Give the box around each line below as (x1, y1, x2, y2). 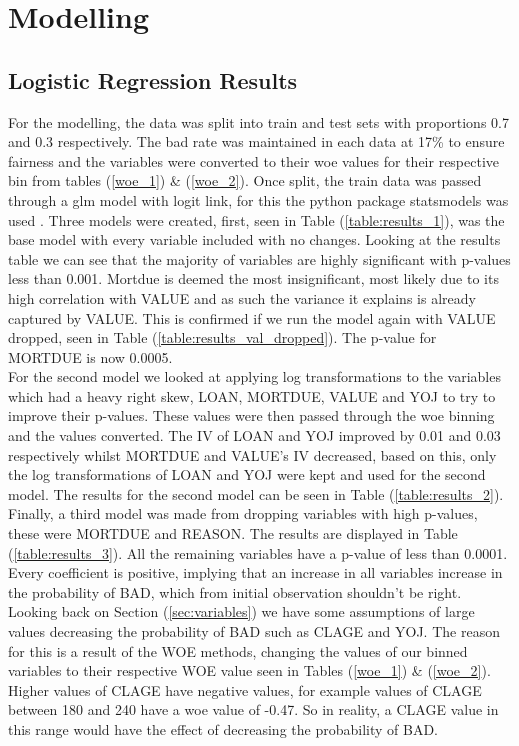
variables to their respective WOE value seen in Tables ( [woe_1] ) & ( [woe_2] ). (8, 660, 491, 681)
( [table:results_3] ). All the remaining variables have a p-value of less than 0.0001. (8, 542, 508, 563)
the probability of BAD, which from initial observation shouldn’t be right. (8, 581, 462, 602)
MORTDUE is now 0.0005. (8, 346, 173, 367)
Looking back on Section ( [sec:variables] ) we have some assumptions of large (8, 601, 475, 622)
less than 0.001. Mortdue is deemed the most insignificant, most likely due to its (8, 268, 499, 289)
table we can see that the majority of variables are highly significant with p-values (8, 248, 511, 269)
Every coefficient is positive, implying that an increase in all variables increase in (8, 562, 503, 583)
